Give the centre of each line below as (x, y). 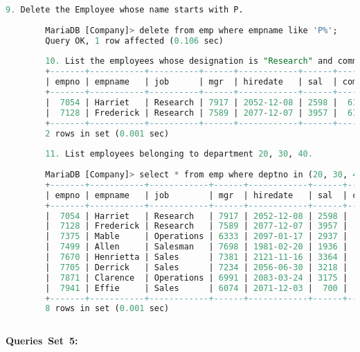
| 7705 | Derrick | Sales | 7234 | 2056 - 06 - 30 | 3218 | (197, 267)
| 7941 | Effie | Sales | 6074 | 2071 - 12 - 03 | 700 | (197, 288)
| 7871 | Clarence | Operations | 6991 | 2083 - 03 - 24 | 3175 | (197, 278)
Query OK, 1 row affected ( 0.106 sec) (135, 41)
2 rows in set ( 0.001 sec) (107, 133)
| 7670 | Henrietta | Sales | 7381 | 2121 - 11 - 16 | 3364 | (197, 257)
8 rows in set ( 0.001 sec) (107, 309)
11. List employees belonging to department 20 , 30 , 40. (179, 154)
